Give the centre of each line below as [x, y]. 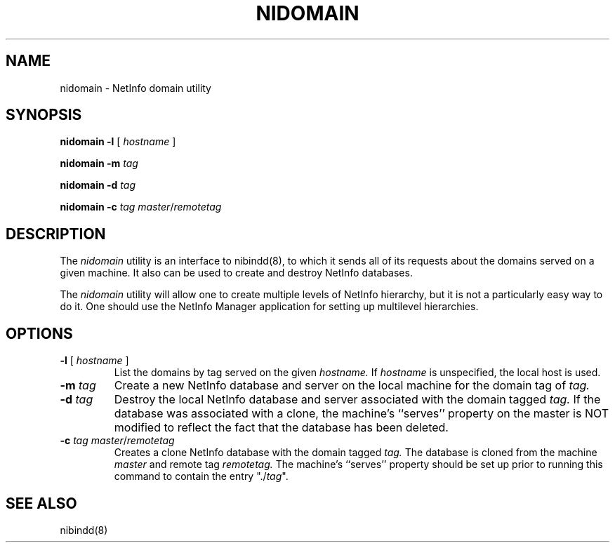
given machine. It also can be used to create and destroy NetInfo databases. [236, 273]
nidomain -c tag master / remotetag [141, 207]
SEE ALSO [41, 503]
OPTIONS [39, 333]
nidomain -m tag [99, 163]
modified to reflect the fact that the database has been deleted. [281, 428]
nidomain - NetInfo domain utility [135, 88]
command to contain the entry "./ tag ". [201, 476]
